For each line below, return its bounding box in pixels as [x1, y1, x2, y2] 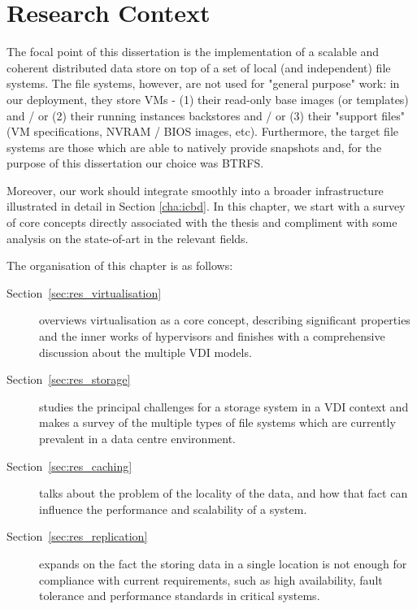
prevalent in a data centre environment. [39, 430, 237, 446]
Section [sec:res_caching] [7, 457, 132, 474]
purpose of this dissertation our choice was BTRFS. [7, 154, 264, 172]
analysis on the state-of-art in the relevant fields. [7, 229, 249, 246]
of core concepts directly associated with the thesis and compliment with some [7, 214, 397, 231]
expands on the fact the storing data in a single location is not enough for [39, 555, 407, 572]
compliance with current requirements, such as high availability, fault [39, 571, 383, 588]
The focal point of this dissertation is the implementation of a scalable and [7, 43, 380, 60]
